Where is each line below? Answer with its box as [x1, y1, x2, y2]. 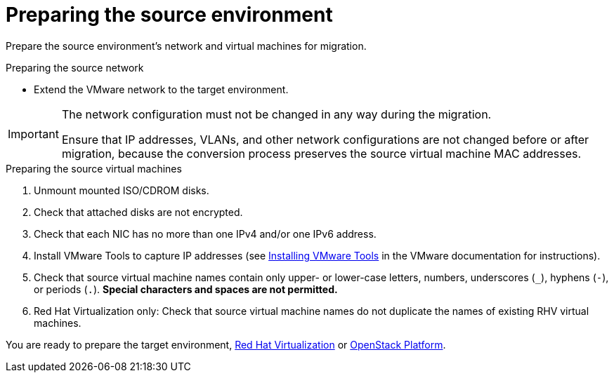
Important [8, 126, 59, 141]
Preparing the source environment [6, 3, 333, 27]
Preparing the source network [6, 61, 144, 74]
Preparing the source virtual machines [6, 162, 182, 175]
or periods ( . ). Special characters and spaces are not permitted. [34, 283, 338, 295]
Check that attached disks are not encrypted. [34, 205, 243, 218]
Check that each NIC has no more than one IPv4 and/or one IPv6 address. [34, 227, 377, 240]
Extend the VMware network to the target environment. [34, 83, 289, 95]
